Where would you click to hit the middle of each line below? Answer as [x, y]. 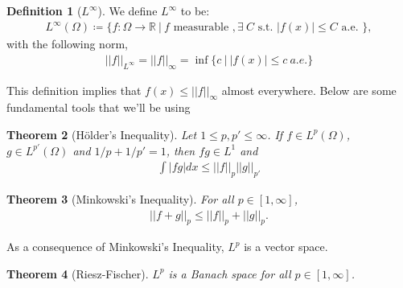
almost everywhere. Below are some [309, 90]
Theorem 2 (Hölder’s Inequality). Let [102, 134]
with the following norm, [67, 44]
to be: [195, 10]
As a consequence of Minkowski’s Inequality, [115, 247]
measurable [201, 28]
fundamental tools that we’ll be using [99, 107]
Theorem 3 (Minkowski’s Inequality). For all [120, 198]
